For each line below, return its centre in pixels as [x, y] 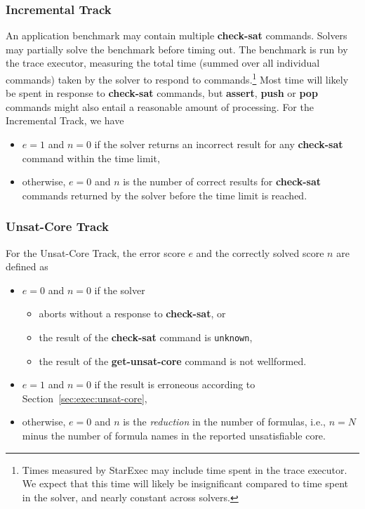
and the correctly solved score [260, 252]
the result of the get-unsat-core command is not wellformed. [173, 361]
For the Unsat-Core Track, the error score [95, 252]
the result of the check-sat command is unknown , [146, 337]
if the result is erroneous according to [175, 384]
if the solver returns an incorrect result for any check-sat [219, 144]
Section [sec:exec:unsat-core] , [85, 398]
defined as [27, 266]
